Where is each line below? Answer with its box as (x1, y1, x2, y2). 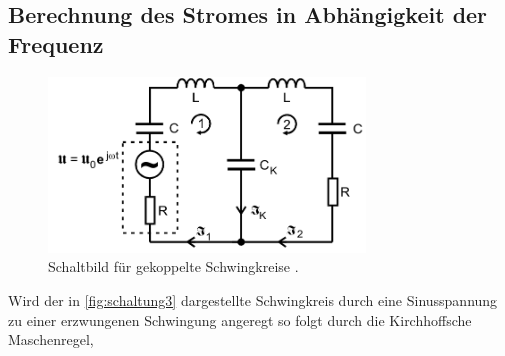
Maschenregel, (8, 329, 94, 350)
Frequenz (8, 28, 104, 59)
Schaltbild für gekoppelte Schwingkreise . (48, 256, 299, 277)
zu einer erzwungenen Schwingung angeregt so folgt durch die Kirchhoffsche (8, 309, 472, 330)
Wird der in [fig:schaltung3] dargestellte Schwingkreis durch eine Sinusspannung (8, 290, 498, 310)
